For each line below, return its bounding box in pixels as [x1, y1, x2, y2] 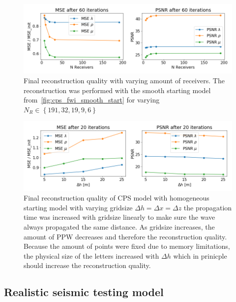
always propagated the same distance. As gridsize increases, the [24, 222, 215, 232]
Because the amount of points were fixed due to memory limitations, [24, 241, 230, 251]
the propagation [183, 202, 232, 212]
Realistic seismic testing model [4, 284, 164, 300]
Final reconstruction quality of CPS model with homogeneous [24, 193, 209, 203]
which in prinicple [173, 250, 227, 261]
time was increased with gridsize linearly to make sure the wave [24, 212, 215, 222]
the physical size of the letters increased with [24, 250, 159, 261]
